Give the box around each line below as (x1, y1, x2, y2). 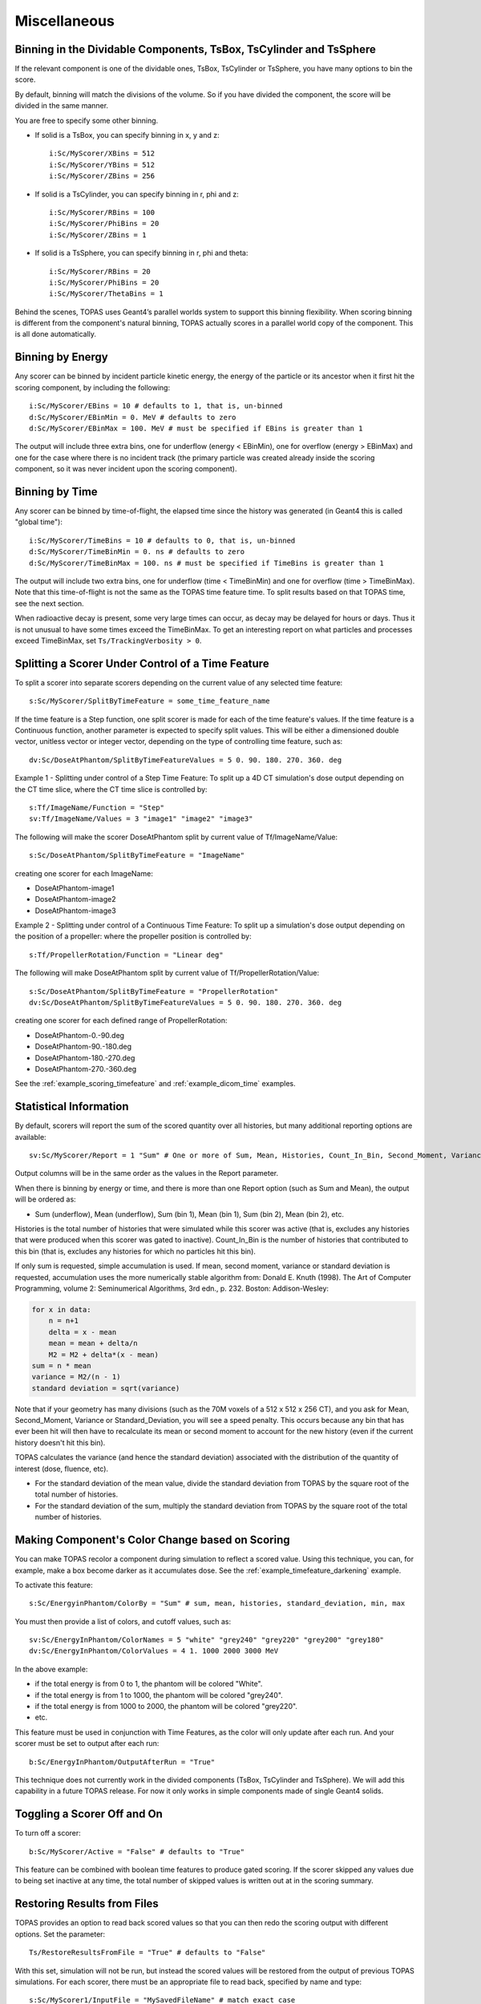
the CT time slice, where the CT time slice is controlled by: (14, 784, 208, 794)
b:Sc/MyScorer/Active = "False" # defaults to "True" (29, 1847, 245, 1856)
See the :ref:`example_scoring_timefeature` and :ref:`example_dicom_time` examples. (14, 1079, 296, 1089)
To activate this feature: (14, 1580, 93, 1590)
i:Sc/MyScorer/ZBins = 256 (49, 172, 156, 180)
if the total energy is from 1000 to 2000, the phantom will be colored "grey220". (34, 1702, 298, 1711)
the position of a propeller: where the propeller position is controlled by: (14, 931, 252, 941)
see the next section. (14, 598, 84, 608)
